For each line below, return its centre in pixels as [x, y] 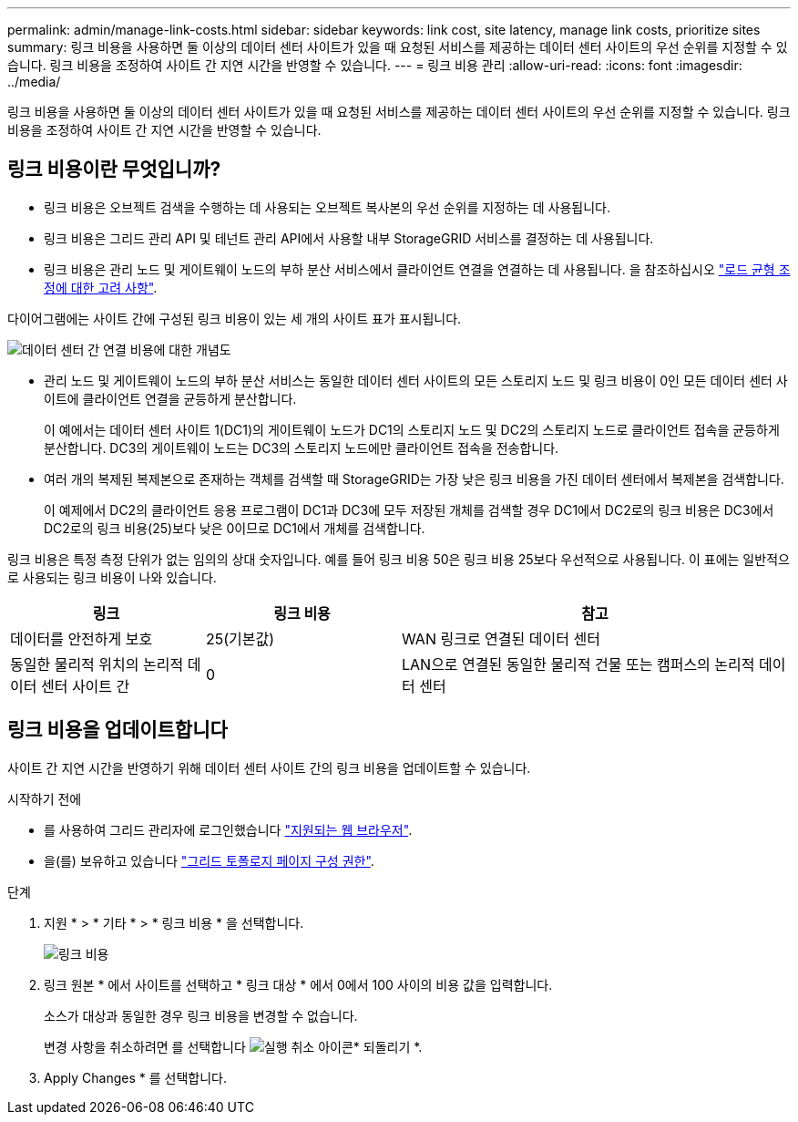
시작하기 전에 [45, 798]
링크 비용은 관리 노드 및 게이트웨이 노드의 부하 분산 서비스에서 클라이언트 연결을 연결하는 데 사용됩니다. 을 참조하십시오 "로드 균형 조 [417, 269]
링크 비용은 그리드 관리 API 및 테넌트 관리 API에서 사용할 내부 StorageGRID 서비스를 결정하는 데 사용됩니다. [349, 238]
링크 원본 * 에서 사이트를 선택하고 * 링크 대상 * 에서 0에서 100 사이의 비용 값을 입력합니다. [298, 984]
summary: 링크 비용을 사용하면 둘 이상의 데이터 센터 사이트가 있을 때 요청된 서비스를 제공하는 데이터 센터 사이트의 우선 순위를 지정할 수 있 [398, 47]
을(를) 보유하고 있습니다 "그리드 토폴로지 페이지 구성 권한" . [209, 860]
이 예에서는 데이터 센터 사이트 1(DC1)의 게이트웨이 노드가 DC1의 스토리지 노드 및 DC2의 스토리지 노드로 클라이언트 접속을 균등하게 [412, 429]
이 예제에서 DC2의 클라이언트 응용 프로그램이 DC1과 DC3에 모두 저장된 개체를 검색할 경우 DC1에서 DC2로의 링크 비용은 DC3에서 [409, 510]
